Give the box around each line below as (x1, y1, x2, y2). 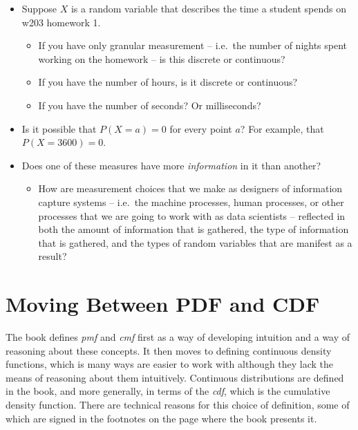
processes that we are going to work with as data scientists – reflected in (38, 208, 346, 223)
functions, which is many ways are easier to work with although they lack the (6, 357, 334, 371)
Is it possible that (21, 121, 97, 135)
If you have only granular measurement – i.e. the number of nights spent (38, 38, 348, 53)
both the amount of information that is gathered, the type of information (38, 222, 349, 236)
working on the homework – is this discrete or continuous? (38, 51, 285, 66)
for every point (169, 121, 232, 135)
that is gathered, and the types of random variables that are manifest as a (38, 235, 352, 250)
